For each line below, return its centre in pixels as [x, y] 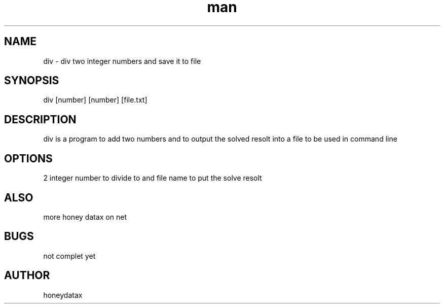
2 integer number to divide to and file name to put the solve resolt [153, 178]
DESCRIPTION [40, 119]
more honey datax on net [85, 217]
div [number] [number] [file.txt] [95, 100]
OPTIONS [28, 158]
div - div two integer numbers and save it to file [122, 61]
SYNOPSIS [32, 81]
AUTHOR [27, 276]
